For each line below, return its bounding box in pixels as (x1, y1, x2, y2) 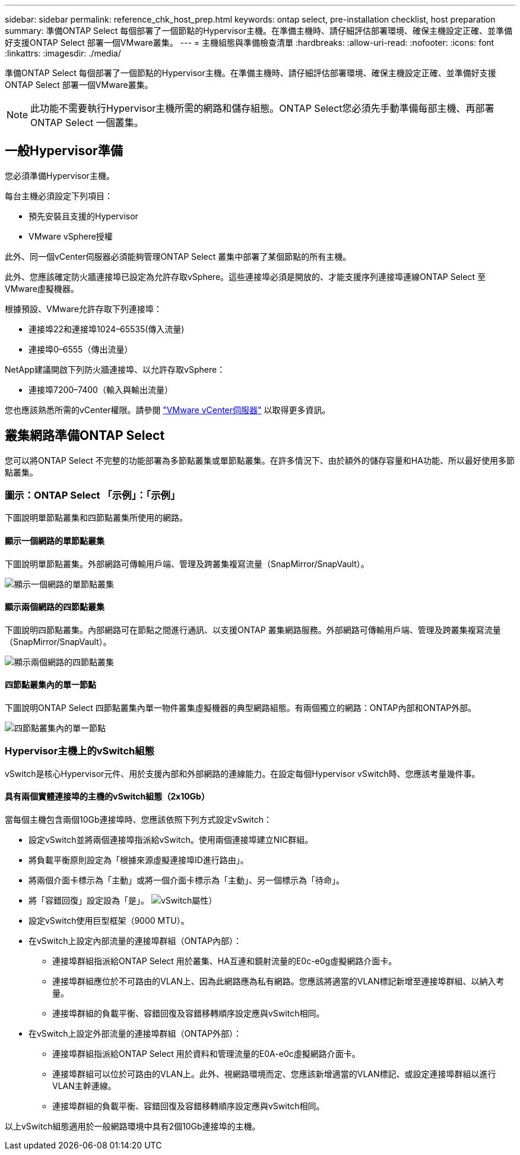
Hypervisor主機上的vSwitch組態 (5, 745, 154, 757)
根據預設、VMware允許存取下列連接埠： (5, 303, 162, 314)
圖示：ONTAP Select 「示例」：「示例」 (5, 489, 180, 502)
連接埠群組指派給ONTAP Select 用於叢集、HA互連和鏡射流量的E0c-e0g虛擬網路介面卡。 (52, 956, 397, 967)
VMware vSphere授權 (28, 231, 113, 241)
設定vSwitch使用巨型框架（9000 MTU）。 (28, 915, 189, 926)
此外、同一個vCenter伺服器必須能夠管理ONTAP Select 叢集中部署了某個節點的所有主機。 (5, 251, 351, 262)
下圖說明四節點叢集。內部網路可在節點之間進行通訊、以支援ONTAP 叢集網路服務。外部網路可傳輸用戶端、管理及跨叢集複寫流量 (5, 624, 501, 635)
